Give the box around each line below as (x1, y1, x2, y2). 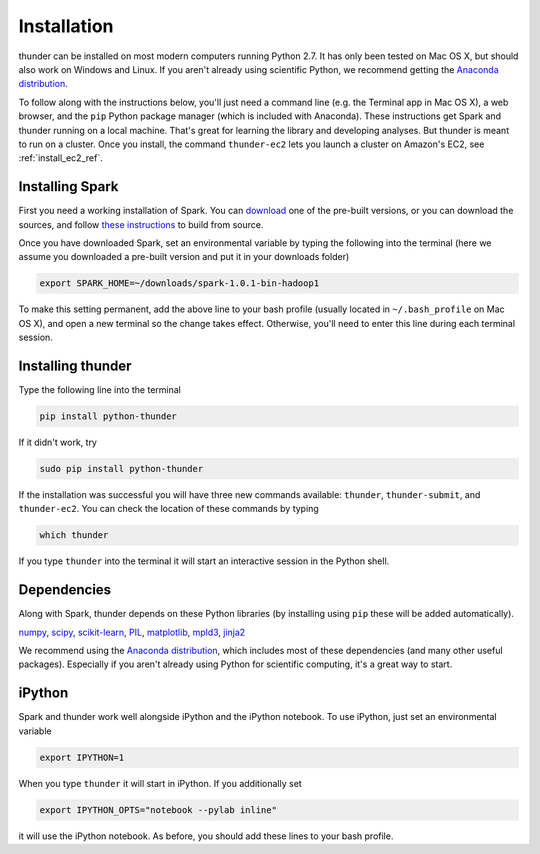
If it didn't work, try (18, 436, 97, 448)
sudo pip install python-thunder (39, 463, 204, 474)
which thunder (39, 530, 109, 541)
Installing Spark (18, 178, 119, 195)
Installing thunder (18, 357, 132, 374)
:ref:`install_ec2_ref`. (18, 152, 104, 164)
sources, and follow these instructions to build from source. (18, 218, 264, 230)
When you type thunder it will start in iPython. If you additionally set (18, 777, 302, 789)
